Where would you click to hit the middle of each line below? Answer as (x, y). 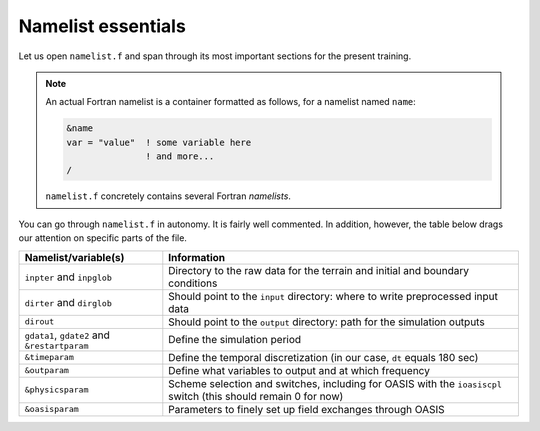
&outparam (47, 370)
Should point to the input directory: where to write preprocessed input (333, 296)
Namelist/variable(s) (74, 257)
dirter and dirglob (68, 302)
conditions (193, 283)
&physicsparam (56, 390)
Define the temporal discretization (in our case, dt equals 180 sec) (323, 357)
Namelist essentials (102, 26)
